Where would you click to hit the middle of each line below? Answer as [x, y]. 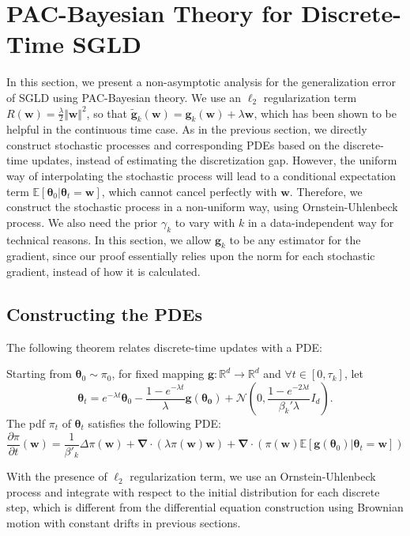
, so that [107, 113]
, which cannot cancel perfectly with [189, 191]
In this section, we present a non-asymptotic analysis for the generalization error [201, 82]
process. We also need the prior [82, 222]
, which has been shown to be [325, 113]
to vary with [205, 222]
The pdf [26, 423]
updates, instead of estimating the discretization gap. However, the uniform [214, 160]
